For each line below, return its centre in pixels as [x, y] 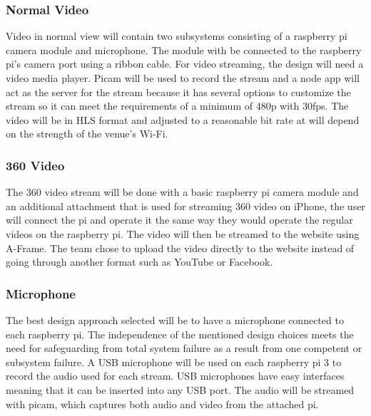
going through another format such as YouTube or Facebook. [139, 262]
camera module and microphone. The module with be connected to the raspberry [184, 50]
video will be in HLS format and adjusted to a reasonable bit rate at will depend [183, 119]
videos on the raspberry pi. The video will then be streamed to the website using [183, 233]
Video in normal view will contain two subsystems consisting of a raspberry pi [177, 36]
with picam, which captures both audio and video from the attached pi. [162, 404]
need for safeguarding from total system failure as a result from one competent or [184, 348]
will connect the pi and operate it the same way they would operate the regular [179, 220]
